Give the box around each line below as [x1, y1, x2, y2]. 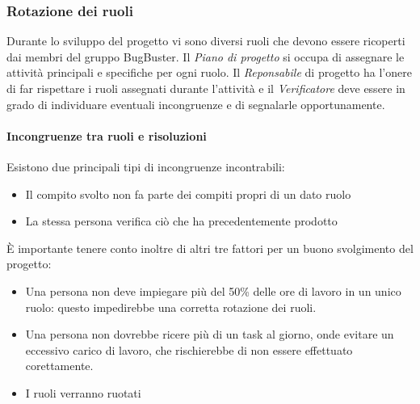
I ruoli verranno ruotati [25, 384, 141, 401]
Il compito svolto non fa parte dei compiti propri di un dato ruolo [25, 185, 351, 202]
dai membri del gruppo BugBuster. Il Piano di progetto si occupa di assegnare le [6, 48, 405, 65]
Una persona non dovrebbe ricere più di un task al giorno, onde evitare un [25, 326, 394, 343]
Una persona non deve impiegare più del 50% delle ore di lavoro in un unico [25, 282, 401, 299]
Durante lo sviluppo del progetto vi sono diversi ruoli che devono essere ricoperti [6, 32, 405, 49]
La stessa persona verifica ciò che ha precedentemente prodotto [25, 213, 338, 229]
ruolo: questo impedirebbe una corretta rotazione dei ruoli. [25, 298, 317, 315]
